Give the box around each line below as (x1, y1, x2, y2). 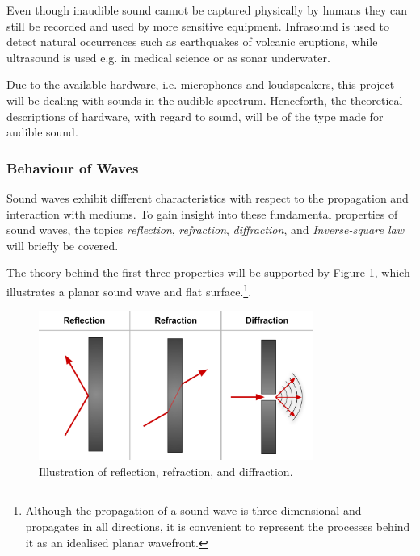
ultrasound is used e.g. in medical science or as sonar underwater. (6, 48, 330, 65)
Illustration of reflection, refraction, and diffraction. (39, 462, 293, 479)
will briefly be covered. (6, 236, 119, 253)
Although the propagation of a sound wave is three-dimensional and (25, 502, 362, 519)
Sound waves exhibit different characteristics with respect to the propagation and (6, 189, 409, 206)
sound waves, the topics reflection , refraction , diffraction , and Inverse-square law (6, 221, 404, 238)
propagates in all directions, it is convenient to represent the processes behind (25, 517, 410, 534)
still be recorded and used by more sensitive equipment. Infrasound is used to (6, 17, 389, 34)
